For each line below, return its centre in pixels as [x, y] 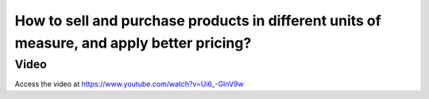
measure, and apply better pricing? [133, 43]
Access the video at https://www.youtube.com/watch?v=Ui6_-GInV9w [129, 84]
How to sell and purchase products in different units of [198, 21]
